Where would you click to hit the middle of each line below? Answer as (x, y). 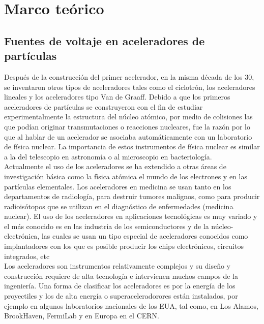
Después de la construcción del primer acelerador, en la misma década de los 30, (129, 76)
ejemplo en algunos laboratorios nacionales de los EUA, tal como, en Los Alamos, (131, 305)
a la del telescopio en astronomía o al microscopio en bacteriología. (108, 156)
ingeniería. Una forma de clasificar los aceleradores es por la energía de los (120, 286)
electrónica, (22, 236)
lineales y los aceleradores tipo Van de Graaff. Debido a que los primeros (117, 97)
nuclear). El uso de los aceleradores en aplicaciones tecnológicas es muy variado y (131, 216)
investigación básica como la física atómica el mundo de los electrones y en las (126, 176)
